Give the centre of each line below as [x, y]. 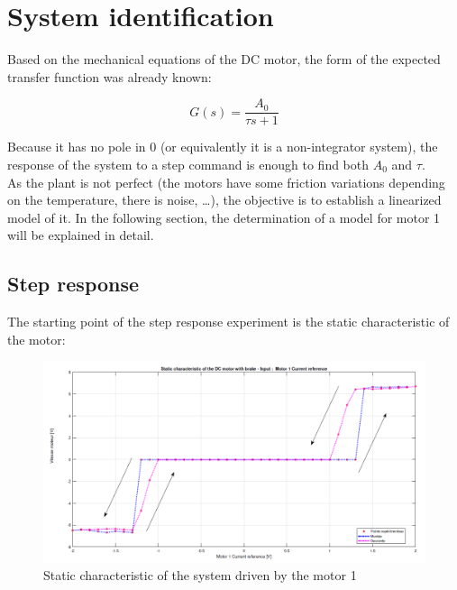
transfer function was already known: [110, 76]
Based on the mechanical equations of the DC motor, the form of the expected [224, 59]
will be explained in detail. [81, 235]
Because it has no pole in [77, 147]
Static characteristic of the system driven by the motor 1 [200, 575]
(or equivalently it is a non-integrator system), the [299, 147]
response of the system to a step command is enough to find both [188, 164]
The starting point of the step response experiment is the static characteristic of [228, 322]
